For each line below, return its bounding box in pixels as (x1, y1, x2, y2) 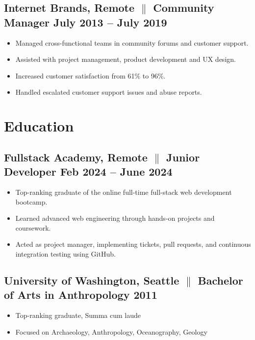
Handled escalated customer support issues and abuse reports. (15, 87, 202, 97)
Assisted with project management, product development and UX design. (15, 54, 236, 64)
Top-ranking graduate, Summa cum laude (15, 310, 141, 320)
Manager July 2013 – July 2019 (4, 14, 167, 29)
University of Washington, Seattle (4, 272, 179, 288)
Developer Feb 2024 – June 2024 (4, 164, 173, 179)
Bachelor (198, 272, 243, 288)
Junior (166, 149, 200, 164)
